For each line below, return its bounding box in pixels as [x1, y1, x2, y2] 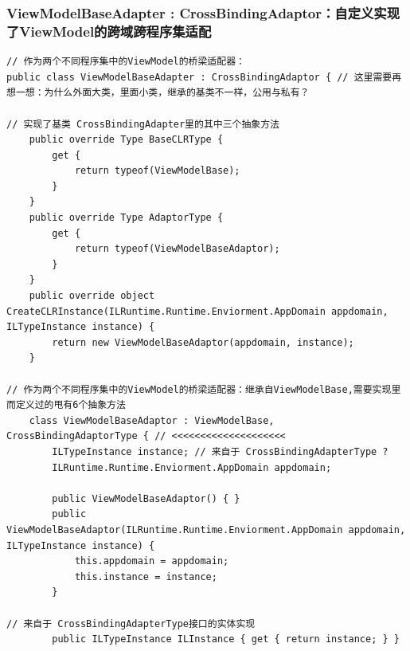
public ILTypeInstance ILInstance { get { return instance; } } [52, 633, 400, 645]
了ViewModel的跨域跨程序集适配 [6, 21, 212, 41]
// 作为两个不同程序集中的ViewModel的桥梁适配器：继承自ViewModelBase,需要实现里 [6, 383, 401, 395]
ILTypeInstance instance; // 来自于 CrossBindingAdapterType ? [52, 445, 389, 457]
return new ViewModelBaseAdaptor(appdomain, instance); [52, 336, 354, 348]
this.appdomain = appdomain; [74, 555, 229, 567]
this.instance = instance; [74, 571, 217, 582]
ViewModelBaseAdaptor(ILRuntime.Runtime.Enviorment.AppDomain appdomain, [6, 524, 406, 535]
